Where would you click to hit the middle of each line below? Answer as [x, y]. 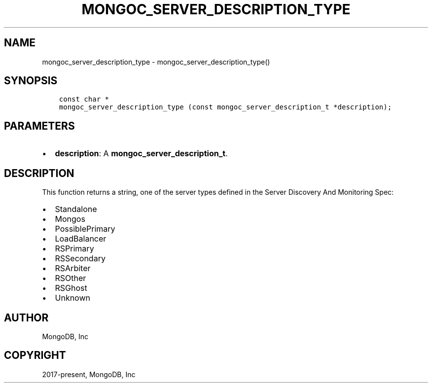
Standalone [76, 209]
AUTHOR [26, 317]
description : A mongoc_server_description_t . [141, 154]
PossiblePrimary [85, 229]
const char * [84, 99]
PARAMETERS [39, 126]
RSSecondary [80, 259]
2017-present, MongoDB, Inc [89, 374]
